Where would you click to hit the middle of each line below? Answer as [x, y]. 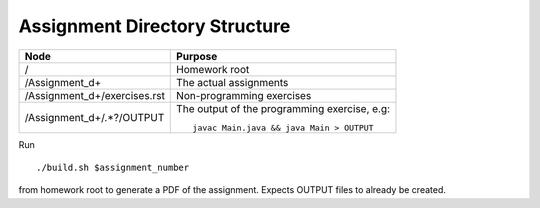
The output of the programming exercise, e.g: [283, 108]
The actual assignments [232, 82]
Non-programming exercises [244, 95]
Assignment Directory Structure [154, 26]
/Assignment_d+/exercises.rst [94, 95]
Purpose [197, 56]
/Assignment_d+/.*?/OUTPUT [94, 117]
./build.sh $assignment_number [113, 167]
